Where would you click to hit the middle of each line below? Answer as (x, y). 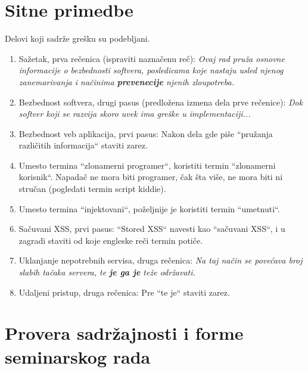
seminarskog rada (78, 356)
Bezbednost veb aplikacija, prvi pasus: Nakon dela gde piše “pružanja (146, 133)
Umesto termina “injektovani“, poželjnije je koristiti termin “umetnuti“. (149, 208)
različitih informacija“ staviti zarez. (83, 145)
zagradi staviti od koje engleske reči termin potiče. (111, 240)
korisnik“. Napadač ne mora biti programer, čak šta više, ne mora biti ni (151, 177)
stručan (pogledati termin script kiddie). (92, 189)
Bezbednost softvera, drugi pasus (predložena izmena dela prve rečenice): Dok (161, 102)
